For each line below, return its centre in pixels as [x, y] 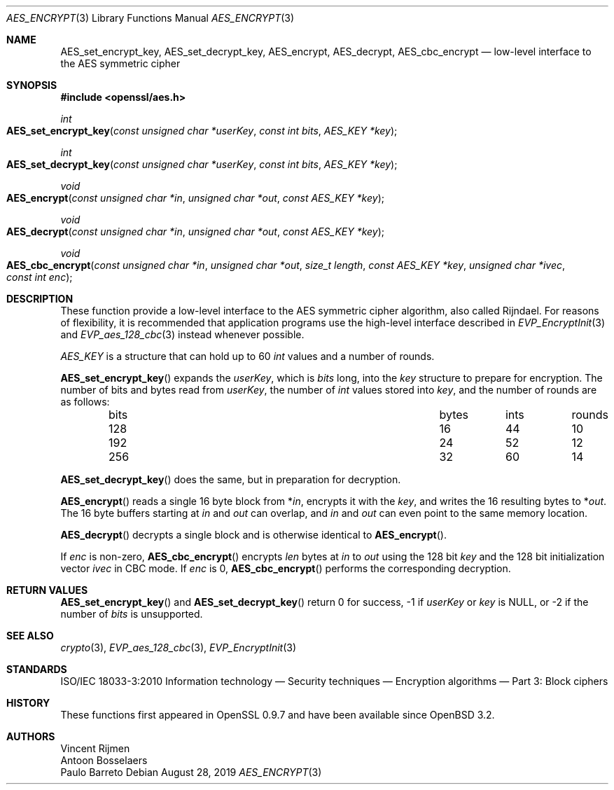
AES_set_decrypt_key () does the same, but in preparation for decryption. [231, 479]
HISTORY [28, 703]
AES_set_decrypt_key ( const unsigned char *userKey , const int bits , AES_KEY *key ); [202, 164]
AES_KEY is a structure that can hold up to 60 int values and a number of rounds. [247, 356]
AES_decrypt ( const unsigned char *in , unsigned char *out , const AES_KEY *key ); [196, 231]
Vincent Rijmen [95, 748]
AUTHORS [31, 736]
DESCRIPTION [40, 299]
